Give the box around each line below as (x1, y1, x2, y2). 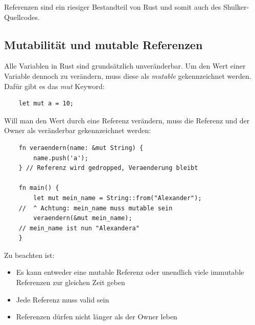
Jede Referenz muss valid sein (16, 294, 109, 305)
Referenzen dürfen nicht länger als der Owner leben (16, 311, 177, 322)
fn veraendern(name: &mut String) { (18, 144, 144, 151)
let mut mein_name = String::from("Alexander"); (33, 194, 202, 202)
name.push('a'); (33, 154, 88, 162)
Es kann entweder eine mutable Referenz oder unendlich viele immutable (16, 267, 244, 277)
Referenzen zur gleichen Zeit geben (16, 277, 125, 288)
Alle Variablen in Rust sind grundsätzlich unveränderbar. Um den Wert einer (4, 60, 246, 71)
